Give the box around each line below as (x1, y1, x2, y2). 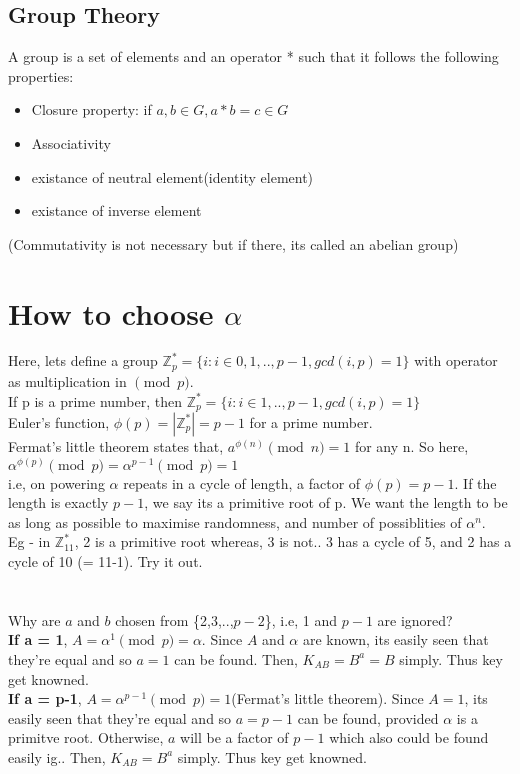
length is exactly (8, 492, 109, 513)
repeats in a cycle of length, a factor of (123, 472, 361, 493)
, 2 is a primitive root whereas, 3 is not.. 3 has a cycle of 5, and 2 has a (74, 531, 512, 552)
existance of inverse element (31, 200, 202, 221)
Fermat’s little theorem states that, (8, 435, 224, 456)
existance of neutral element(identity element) (31, 166, 314, 187)
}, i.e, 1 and (264, 609, 338, 630)
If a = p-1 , (8, 688, 82, 709)
